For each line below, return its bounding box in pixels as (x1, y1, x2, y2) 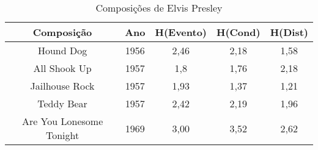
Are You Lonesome (21, 114, 103, 128)
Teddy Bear (37, 96, 87, 110)
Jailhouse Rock (30, 79, 95, 93)
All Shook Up (33, 61, 92, 75)
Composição (32, 25, 92, 39)
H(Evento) (155, 25, 207, 39)
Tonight (45, 128, 79, 142)
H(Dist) (270, 25, 308, 39)
